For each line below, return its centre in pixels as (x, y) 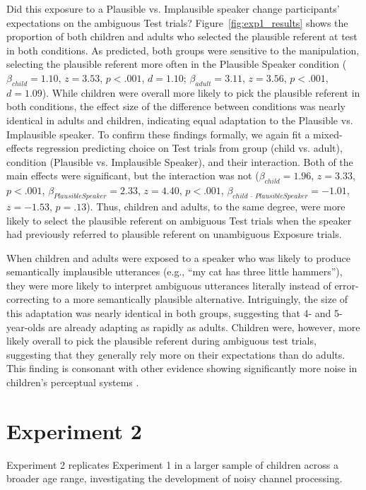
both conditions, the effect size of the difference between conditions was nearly (176, 106)
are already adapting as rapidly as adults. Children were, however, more (204, 327)
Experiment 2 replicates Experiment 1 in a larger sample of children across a (172, 464)
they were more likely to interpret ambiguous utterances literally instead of (169, 285)
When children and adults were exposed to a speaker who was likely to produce (178, 257)
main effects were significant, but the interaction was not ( (133, 175)
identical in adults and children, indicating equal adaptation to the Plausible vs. (180, 120)
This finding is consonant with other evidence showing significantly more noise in (182, 368)
